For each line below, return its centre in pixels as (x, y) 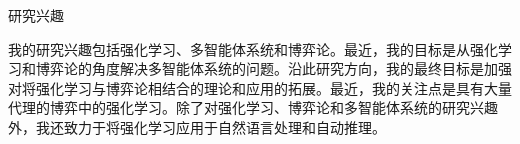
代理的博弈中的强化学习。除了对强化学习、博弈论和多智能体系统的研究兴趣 (253, 107)
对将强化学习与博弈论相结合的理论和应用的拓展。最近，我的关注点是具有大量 (260, 87)
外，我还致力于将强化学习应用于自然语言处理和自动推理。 (197, 126)
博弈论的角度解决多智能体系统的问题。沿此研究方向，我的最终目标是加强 (273, 68)
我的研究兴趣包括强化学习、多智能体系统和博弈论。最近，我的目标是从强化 (253, 48)
